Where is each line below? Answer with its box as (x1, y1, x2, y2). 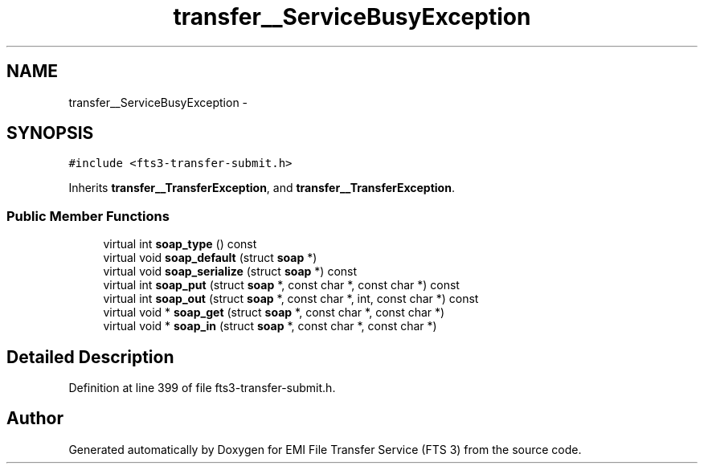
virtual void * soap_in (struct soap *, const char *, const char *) (103, 319, 437, 333)
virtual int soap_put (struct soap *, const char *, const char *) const (103, 278, 460, 292)
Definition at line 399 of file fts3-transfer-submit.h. (68, 381, 336, 395)
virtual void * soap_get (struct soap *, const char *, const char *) (103, 305, 445, 320)
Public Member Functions (6, 207, 170, 224)
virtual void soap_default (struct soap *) (103, 251, 317, 265)
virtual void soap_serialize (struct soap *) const (103, 264, 358, 279)
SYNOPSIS (6, 123, 94, 144)
